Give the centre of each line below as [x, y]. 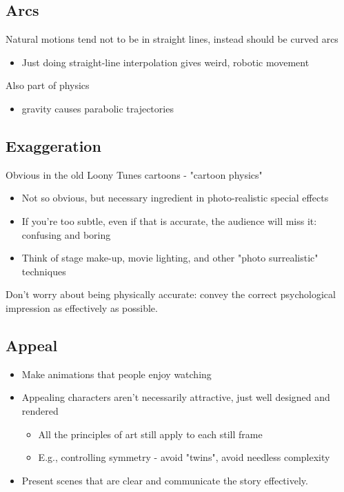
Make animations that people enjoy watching [117, 374]
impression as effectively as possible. [82, 307]
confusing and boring [66, 234]
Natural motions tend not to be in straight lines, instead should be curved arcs [172, 39]
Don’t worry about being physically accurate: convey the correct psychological [171, 294]
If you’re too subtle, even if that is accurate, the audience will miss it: [169, 220]
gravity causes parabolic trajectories [98, 108]
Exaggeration [53, 145]
